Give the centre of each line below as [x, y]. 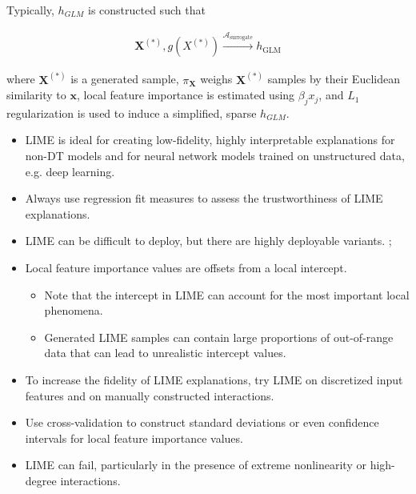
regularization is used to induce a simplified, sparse [132, 112]
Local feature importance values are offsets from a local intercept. [186, 268]
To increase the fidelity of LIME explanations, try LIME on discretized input [214, 380]
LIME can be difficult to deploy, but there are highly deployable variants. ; [208, 241]
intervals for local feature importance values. [134, 438]
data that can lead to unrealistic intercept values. [165, 353]
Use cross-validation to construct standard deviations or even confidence [202, 422]
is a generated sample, [125, 79]
